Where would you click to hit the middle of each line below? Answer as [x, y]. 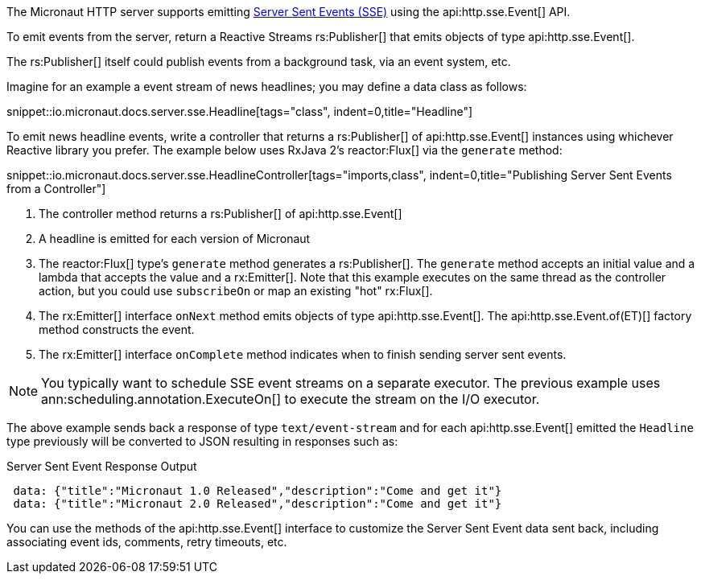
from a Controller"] [56, 189]
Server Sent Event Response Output [102, 466]
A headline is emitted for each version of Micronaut [175, 239]
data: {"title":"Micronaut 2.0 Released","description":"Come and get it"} [258, 504]
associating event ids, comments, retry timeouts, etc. [147, 542]
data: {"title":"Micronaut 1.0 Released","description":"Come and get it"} [258, 491]
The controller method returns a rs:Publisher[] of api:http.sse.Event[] [221, 214]
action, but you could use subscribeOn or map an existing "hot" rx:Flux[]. [236, 291]
